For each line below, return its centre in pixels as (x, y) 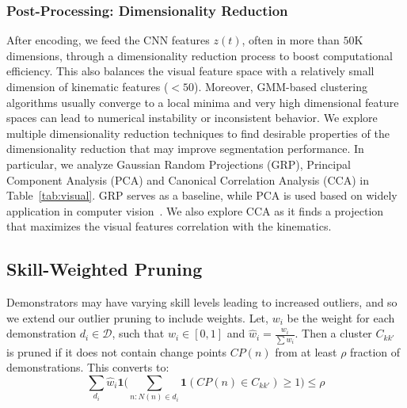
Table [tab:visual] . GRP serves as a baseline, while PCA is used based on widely (202, 195)
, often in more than (291, 40)
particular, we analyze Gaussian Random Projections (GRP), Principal (179, 164)
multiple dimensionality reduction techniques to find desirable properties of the (198, 133)
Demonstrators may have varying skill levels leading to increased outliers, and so (202, 302)
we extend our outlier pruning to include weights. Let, (137, 317)
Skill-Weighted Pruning (105, 269)
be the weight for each (341, 317)
